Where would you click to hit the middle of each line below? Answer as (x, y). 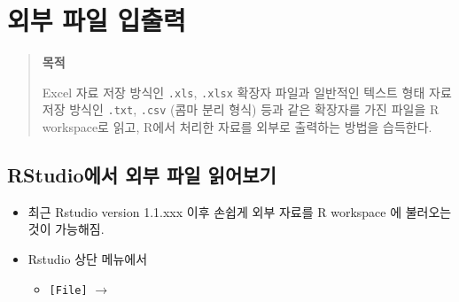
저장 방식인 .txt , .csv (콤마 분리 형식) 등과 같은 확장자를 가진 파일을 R (241, 109)
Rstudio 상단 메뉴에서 (88, 259)
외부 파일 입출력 (97, 20)
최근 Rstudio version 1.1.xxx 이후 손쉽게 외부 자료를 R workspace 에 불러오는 (240, 211)
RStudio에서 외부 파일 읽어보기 (142, 175)
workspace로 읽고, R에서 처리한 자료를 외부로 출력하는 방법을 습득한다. (237, 127)
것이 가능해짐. (66, 229)
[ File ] (68, 290)
